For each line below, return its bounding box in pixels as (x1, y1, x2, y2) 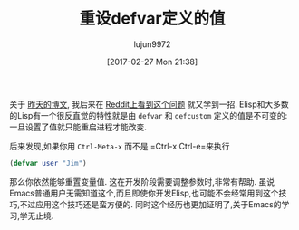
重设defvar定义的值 (79, 8, 226, 29)
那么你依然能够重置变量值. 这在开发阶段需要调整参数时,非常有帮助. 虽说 (9, 176, 275, 187)
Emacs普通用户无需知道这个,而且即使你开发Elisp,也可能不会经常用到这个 (9, 187, 279, 198)
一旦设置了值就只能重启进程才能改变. (9, 121, 148, 132)
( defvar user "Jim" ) (9, 158, 88, 168)
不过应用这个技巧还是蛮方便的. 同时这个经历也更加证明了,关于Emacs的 (19, 198, 282, 209)
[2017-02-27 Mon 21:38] (106, 56, 198, 67)
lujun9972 (133, 38, 171, 50)
